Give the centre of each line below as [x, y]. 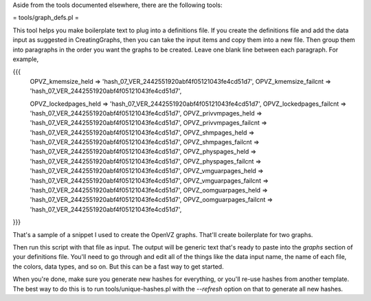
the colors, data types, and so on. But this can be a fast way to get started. [118, 266]
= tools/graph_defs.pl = [46, 18]
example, [26, 59]
